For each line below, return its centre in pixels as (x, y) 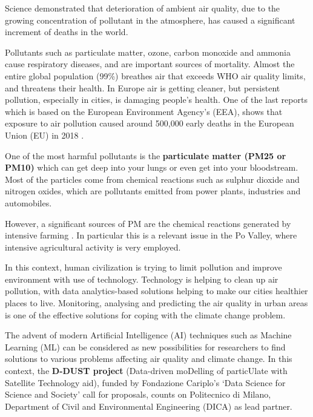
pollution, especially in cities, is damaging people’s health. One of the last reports (156, 100)
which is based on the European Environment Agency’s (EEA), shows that (144, 111)
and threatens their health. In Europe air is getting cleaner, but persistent (143, 87)
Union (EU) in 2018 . (44, 135)
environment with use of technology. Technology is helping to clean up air (142, 279)
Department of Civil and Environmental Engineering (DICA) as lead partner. (149, 406)
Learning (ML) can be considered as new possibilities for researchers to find (145, 346)
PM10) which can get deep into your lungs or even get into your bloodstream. (152, 167)
